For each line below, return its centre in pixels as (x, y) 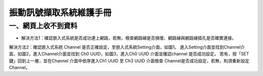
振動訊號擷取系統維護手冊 (60, 13)
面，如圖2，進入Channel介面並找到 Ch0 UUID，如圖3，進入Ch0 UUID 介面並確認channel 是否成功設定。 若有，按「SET (129, 54)
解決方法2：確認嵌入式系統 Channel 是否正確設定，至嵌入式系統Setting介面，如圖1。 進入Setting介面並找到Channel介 (127, 47)
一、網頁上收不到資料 (43, 26)
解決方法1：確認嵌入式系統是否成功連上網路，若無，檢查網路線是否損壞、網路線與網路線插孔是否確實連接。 (129, 38)
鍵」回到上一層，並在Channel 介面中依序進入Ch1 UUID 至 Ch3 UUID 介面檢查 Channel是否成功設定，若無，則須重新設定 (129, 60)
